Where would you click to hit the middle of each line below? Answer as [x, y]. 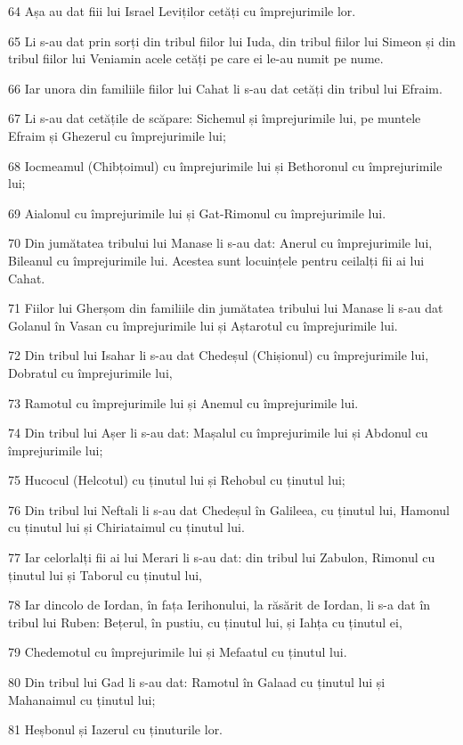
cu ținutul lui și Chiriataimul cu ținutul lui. [126, 527]
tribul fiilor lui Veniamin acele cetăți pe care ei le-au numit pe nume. [196, 58]
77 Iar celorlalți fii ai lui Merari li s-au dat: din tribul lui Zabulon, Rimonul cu [222, 557]
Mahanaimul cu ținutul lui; [82, 699]
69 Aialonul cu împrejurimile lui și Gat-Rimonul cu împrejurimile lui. [197, 213]
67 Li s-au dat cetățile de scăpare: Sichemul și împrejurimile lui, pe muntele [215, 118]
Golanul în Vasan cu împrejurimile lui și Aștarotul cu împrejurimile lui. [203, 325]
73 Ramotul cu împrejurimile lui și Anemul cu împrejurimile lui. [183, 402]
